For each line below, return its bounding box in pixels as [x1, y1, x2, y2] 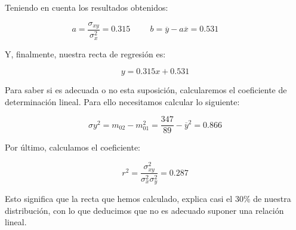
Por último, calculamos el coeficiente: [5, 141, 141, 154]
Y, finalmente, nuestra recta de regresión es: [5, 47, 166, 60]
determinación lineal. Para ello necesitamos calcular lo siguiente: [5, 95, 240, 108]
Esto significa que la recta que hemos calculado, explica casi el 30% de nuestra [5, 192, 291, 204]
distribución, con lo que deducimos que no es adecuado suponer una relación [5, 204, 284, 216]
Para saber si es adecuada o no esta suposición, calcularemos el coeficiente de [5, 84, 287, 96]
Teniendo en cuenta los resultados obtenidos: [5, 1, 168, 13]
